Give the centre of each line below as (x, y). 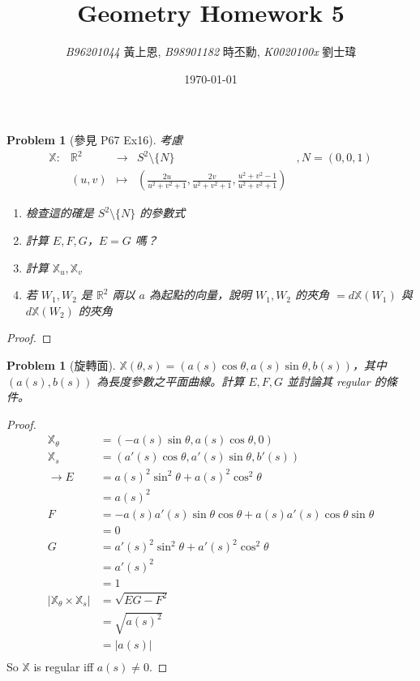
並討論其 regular (329, 381)
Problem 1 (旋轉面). (61, 365)
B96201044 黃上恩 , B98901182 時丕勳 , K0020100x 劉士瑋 (211, 51)
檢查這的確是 (60, 213)
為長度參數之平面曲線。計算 (171, 381)
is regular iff (64, 666)
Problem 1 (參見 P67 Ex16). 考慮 (95, 140)
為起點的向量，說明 (200, 295)
